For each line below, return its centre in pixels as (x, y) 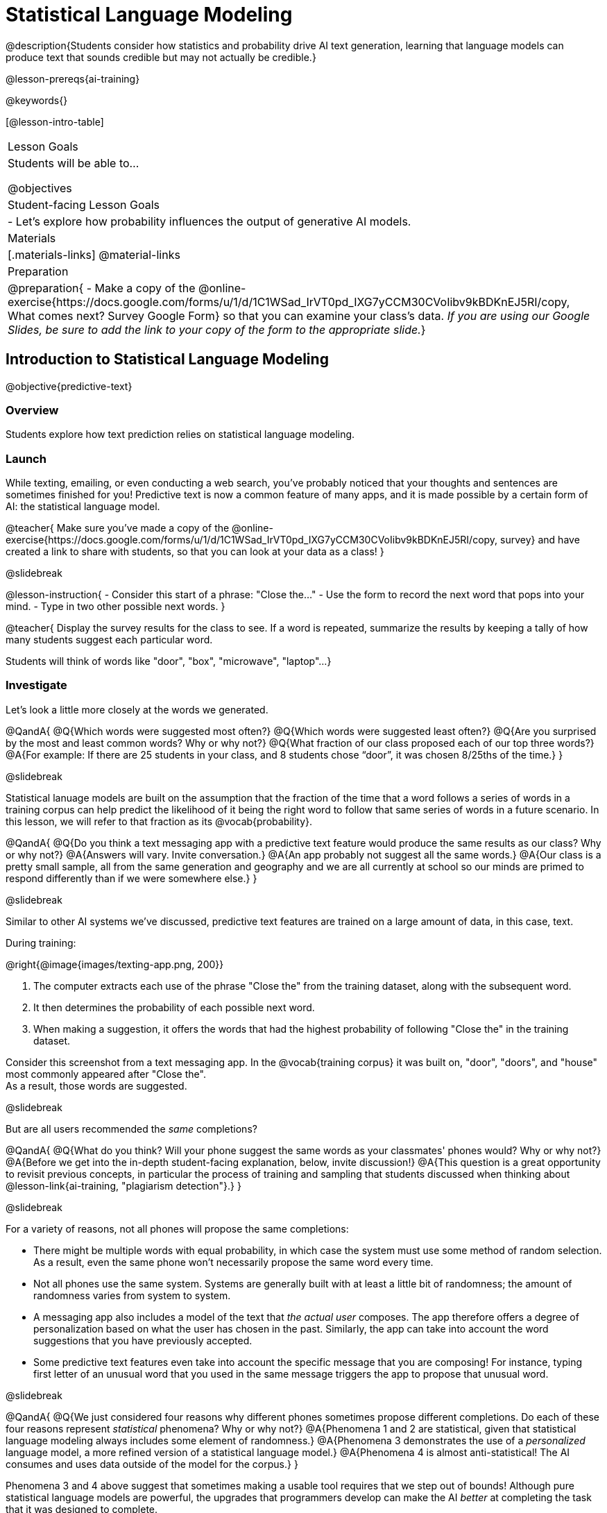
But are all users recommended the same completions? (131, 1129)
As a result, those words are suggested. (96, 1085)
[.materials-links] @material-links (94, 254)
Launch (26, 458)
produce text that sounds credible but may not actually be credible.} (161, 57)
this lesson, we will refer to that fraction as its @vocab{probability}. (159, 821)
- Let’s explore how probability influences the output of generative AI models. (210, 221)
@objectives (40, 188)
